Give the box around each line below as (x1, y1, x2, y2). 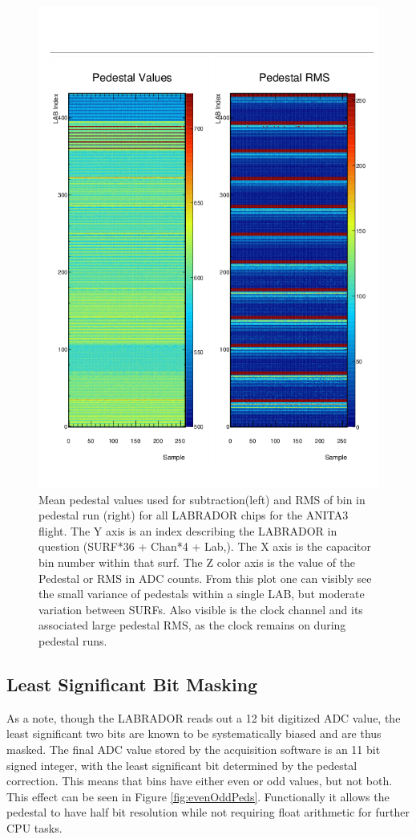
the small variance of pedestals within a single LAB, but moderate (38, 585, 365, 602)
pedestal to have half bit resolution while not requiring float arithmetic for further (6, 804, 410, 821)
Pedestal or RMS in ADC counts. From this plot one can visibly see (38, 569, 372, 586)
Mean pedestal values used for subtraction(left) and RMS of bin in (38, 491, 366, 507)
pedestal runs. (38, 632, 107, 649)
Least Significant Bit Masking (6, 671, 258, 696)
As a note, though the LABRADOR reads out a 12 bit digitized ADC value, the (6, 709, 401, 726)
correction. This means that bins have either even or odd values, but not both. (6, 772, 393, 789)
